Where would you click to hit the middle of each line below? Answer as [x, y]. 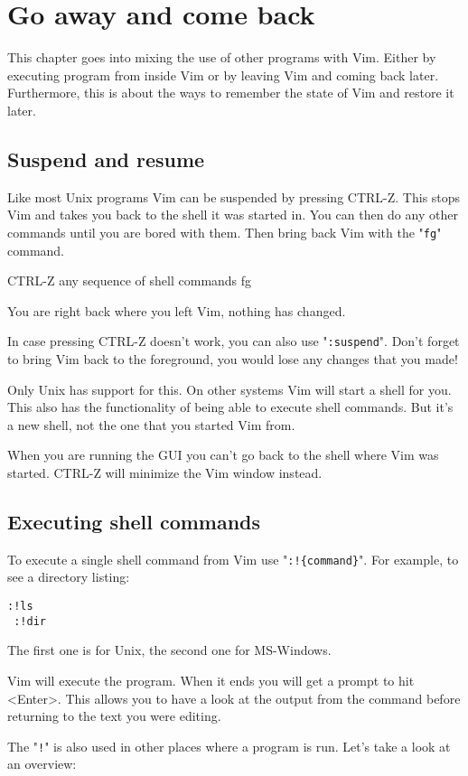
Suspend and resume [106, 159]
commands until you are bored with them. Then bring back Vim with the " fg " [225, 232]
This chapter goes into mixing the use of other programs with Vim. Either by [222, 57]
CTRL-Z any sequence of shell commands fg [130, 280]
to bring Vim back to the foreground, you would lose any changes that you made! [233, 358]
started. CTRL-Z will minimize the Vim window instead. [165, 472]
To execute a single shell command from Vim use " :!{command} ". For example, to [233, 559]
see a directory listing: [69, 577]
